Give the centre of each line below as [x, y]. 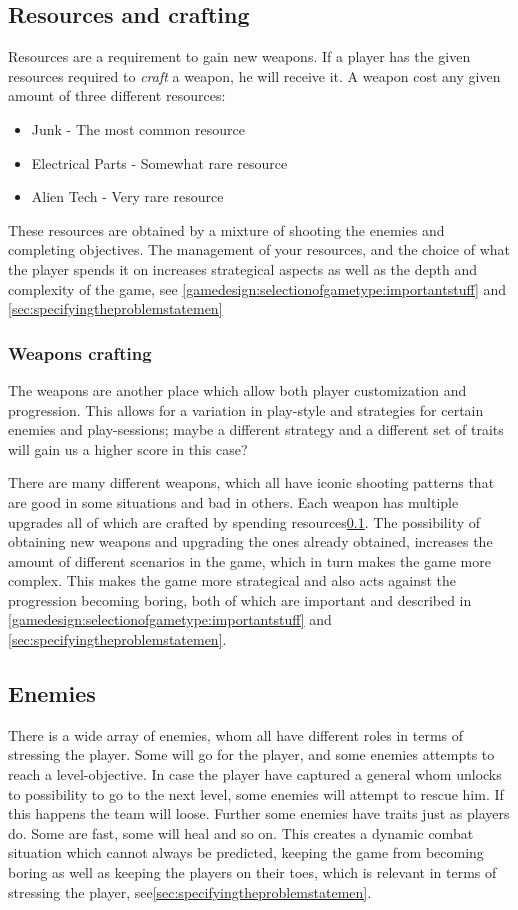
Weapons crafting [80, 352]
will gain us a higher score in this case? [128, 448]
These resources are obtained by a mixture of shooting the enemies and [226, 229]
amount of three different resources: [117, 95]
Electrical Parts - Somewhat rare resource [159, 162]
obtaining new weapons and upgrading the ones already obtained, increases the [250, 541]
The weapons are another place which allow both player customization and [237, 389]
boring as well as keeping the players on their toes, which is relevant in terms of [252, 872]
